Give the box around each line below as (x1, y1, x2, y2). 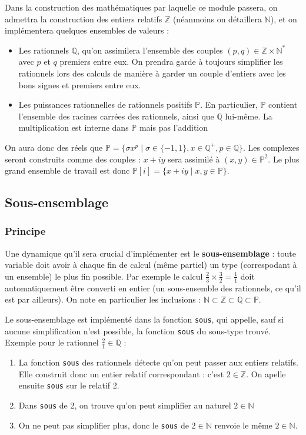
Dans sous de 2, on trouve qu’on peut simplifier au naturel (18, 399, 231, 411)
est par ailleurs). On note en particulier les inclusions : (5, 293, 201, 306)
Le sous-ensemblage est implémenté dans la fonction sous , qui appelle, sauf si (5, 313, 284, 325)
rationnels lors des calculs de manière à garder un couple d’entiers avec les (18, 67, 286, 79)
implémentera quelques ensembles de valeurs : (5, 24, 169, 36)
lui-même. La (225, 109, 272, 122)
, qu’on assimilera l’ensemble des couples (76, 44, 223, 56)
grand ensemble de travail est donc (5, 164, 130, 177)
